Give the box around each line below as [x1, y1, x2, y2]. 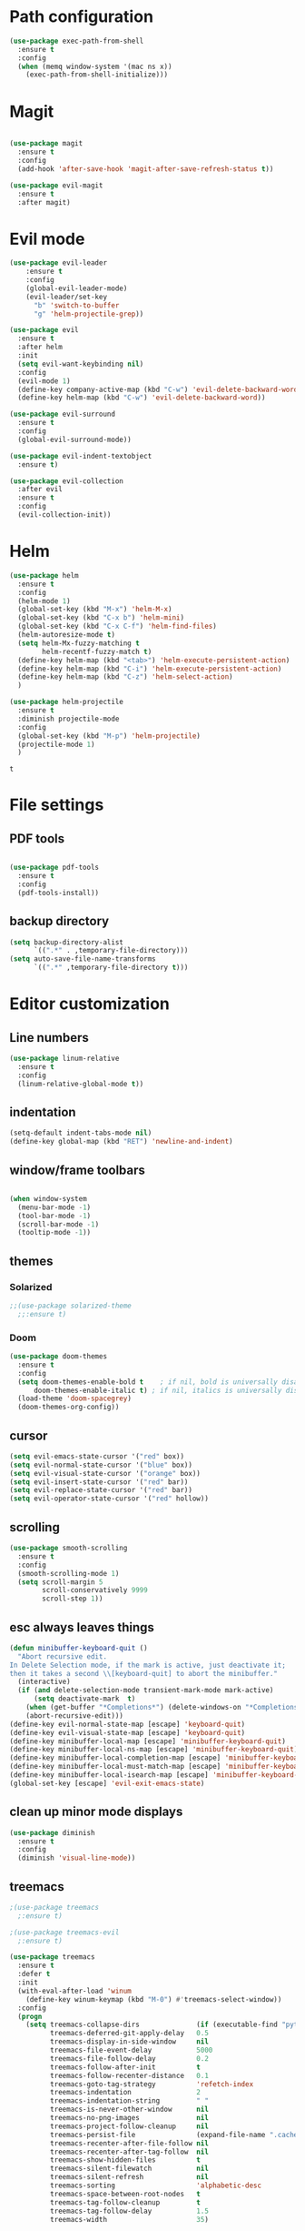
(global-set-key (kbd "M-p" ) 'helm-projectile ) [17, 731, 202, 741]
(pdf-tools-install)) [17, 888, 100, 897]
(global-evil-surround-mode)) [17, 435, 132, 444]
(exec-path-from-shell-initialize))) [25, 70, 169, 79]
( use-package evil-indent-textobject [9, 451, 152, 460]
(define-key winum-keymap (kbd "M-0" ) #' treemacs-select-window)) [25, 1994, 282, 2004]
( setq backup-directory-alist [9, 937, 124, 947]
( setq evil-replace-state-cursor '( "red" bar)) [9, 1486, 193, 1495]
